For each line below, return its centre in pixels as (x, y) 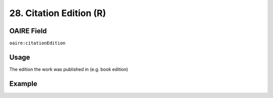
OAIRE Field (28, 31)
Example (23, 84)
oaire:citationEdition (37, 43)
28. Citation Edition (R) (58, 13)
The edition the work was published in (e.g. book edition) (69, 69)
